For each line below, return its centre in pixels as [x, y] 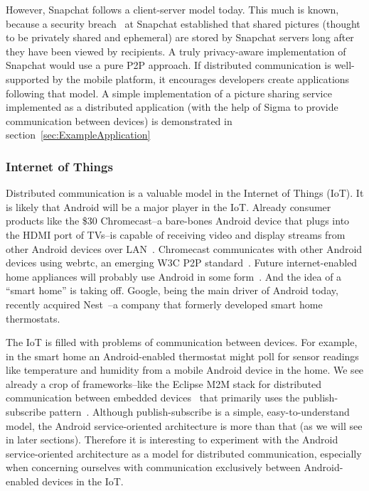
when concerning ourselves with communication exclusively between [153, 467]
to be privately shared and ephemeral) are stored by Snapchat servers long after [180, 37]
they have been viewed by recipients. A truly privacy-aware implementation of [176, 51]
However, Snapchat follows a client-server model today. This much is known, [172, 9]
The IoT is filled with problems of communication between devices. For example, [182, 342]
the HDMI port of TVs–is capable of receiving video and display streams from [176, 234]
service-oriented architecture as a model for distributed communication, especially [184, 453]
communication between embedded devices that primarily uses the [153, 398]
